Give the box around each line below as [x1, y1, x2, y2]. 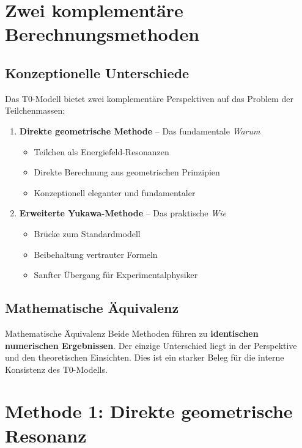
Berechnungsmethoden [5, 21, 200, 46]
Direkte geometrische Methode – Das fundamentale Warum [19, 124, 260, 137]
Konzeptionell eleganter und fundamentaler [34, 186, 196, 199]
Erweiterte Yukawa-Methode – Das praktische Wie [19, 207, 226, 219]
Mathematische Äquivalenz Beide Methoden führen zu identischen [5, 326, 259, 339]
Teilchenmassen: [5, 104, 65, 117]
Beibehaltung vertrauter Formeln [34, 248, 158, 260]
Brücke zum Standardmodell [34, 227, 141, 240]
